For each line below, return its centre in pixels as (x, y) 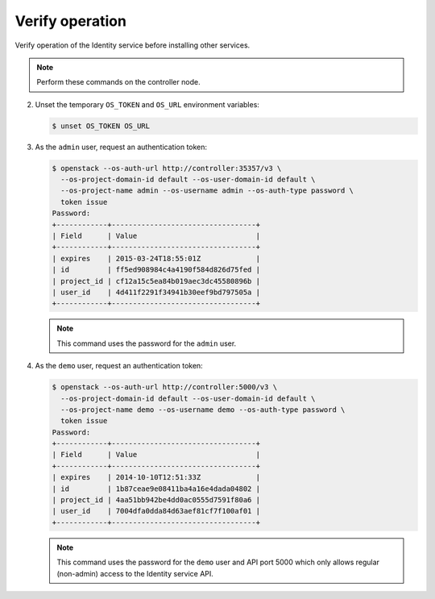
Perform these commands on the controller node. (118, 82)
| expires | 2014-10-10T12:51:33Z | (156, 477)
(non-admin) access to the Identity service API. (135, 573)
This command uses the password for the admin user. (147, 343)
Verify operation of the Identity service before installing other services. (133, 45)
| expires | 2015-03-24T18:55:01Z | (156, 258)
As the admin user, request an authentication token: (121, 147)
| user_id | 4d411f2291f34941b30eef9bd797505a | (156, 292)
